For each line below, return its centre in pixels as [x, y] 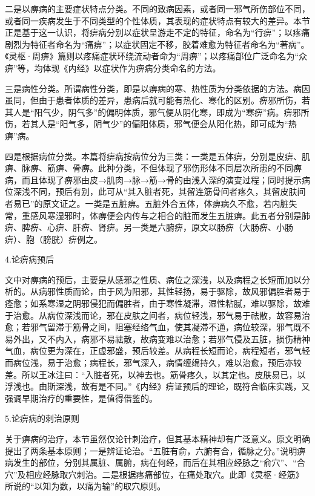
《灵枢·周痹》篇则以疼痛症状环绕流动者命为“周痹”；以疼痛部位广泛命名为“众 [156, 56]
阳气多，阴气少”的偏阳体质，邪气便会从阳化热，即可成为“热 [178, 124]
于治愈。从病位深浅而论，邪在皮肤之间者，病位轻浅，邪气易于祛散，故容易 [153, 315]
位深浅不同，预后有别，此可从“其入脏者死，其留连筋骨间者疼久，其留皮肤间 [155, 191]
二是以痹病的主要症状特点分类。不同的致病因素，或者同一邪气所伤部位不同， [157, 8]
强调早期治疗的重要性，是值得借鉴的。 [81, 398]
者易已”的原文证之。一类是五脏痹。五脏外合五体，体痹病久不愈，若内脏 [147, 203]
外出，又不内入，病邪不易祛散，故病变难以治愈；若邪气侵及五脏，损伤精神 [161, 338]
